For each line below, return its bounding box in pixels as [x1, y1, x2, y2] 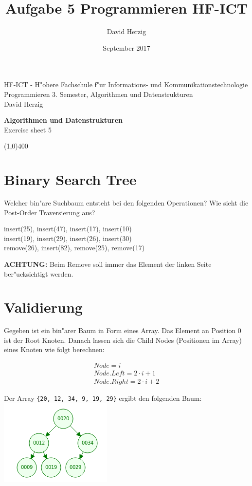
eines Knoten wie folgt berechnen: [4, 344, 105, 355]
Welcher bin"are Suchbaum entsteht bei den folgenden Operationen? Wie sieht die [4, 198, 249, 207]
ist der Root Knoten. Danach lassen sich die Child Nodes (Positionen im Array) [4, 335, 242, 345]
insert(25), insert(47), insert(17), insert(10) [4, 224, 132, 234]
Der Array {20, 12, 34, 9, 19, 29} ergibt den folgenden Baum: [4, 393, 202, 403]
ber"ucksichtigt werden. [4, 268, 73, 279]
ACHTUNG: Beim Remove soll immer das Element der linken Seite [4, 259, 212, 269]
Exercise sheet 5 [4, 124, 52, 134]
